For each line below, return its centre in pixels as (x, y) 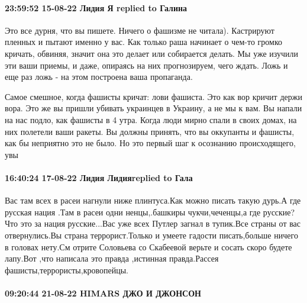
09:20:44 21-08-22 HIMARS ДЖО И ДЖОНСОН (103, 293)
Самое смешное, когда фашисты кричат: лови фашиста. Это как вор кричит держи (153, 96)
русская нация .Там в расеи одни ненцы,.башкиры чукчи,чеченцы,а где (133, 212)
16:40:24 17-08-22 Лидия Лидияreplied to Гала (99, 177)
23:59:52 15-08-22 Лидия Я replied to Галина (96, 7)
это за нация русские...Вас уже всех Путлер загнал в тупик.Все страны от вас (161, 223)
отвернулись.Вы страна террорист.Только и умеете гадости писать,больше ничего (151, 235)
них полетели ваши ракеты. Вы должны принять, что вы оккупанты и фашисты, (150, 131)
